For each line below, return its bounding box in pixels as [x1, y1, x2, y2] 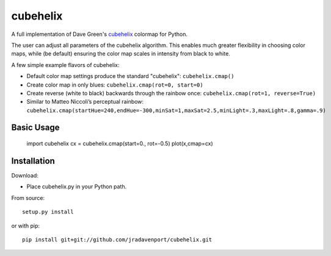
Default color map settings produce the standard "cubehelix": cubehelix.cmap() [26, 73, 235, 80]
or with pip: [11, 222, 40, 229]
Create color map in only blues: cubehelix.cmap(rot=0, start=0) [26, 81, 204, 88]
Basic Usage [11, 123, 60, 133]
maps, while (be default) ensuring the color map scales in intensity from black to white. [11, 50, 230, 57]
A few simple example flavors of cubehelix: [11, 61, 120, 68]
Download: [11, 171, 39, 179]
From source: [11, 194, 45, 201]
